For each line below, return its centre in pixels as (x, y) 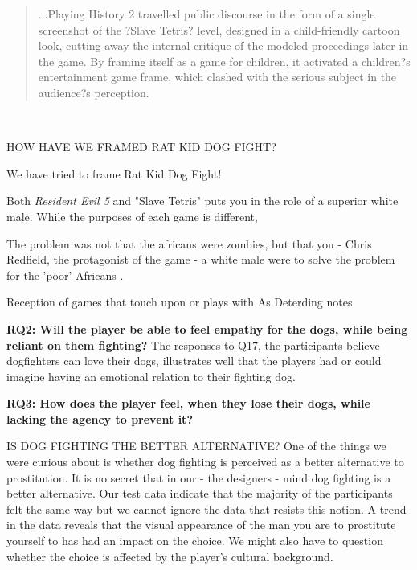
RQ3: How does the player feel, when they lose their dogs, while (188, 403)
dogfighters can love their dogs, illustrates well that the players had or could (194, 361)
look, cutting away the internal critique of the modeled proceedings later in (223, 45)
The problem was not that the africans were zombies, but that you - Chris (189, 243)
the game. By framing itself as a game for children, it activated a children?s (224, 61)
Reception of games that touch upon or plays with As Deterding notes (180, 302)
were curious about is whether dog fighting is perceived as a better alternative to (205, 462)
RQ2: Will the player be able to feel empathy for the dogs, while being (207, 328)
